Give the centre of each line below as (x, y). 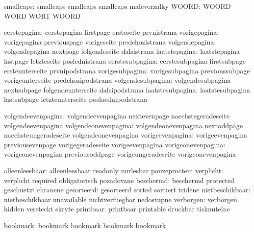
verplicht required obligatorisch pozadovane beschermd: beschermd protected (119, 180)
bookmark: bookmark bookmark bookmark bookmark (85, 225)
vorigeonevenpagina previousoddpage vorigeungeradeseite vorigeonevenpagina (120, 154)
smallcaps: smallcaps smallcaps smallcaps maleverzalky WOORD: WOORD (117, 6)
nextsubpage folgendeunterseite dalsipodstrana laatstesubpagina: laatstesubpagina (127, 89)
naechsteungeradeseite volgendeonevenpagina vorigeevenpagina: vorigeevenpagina (126, 135)
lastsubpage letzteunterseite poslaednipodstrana (76, 99)
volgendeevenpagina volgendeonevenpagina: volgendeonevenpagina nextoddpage (123, 125)
